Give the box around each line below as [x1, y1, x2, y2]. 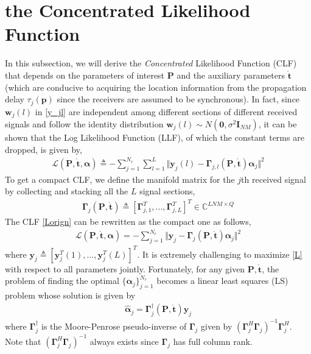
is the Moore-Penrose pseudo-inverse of [41, 319, 187, 332]
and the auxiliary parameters [176, 68, 285, 81]
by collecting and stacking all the [5, 185, 128, 197]
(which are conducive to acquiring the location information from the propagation [5, 80, 307, 93]
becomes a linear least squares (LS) [156, 274, 288, 287]
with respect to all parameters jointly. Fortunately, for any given [5, 262, 245, 275]
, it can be [258, 118, 297, 130]
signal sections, [139, 185, 195, 197]
